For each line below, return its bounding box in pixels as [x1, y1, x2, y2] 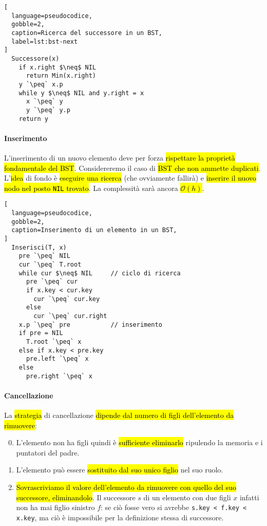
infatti [239, 492, 259, 502]
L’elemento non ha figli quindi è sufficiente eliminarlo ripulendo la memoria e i [16, 437, 263, 448]
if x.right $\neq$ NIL [18, 63, 96, 71]
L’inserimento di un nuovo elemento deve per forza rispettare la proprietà [4, 152, 235, 163]
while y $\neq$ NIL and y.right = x [18, 89, 144, 97]
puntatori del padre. [16, 447, 80, 458]
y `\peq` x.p [18, 80, 63, 88]
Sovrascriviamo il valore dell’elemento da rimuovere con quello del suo [16, 481, 236, 492]
